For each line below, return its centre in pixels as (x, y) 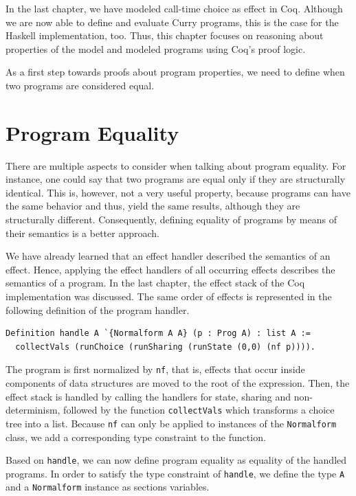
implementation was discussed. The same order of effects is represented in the (169, 296)
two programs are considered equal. (80, 85)
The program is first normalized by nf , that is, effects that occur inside (155, 369)
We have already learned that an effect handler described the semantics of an (168, 256)
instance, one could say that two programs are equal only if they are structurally (176, 179)
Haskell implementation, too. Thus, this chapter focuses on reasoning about (165, 35)
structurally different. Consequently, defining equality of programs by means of (171, 219)
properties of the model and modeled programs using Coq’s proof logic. (156, 48)
